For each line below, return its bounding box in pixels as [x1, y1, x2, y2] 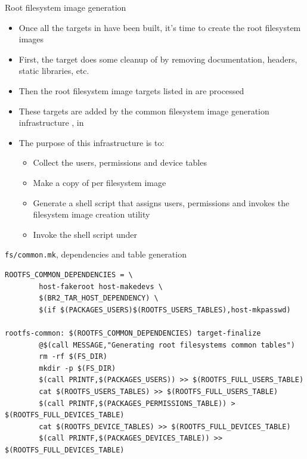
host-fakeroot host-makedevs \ [39, 282, 163, 291]
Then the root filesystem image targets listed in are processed [18, 84, 244, 97]
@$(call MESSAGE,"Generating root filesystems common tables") [39, 340, 295, 349]
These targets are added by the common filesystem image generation [18, 104, 269, 117]
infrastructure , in [18, 116, 84, 129]
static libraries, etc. [18, 64, 89, 77]
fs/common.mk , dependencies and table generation [5, 248, 187, 260]
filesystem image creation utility [33, 208, 150, 221]
